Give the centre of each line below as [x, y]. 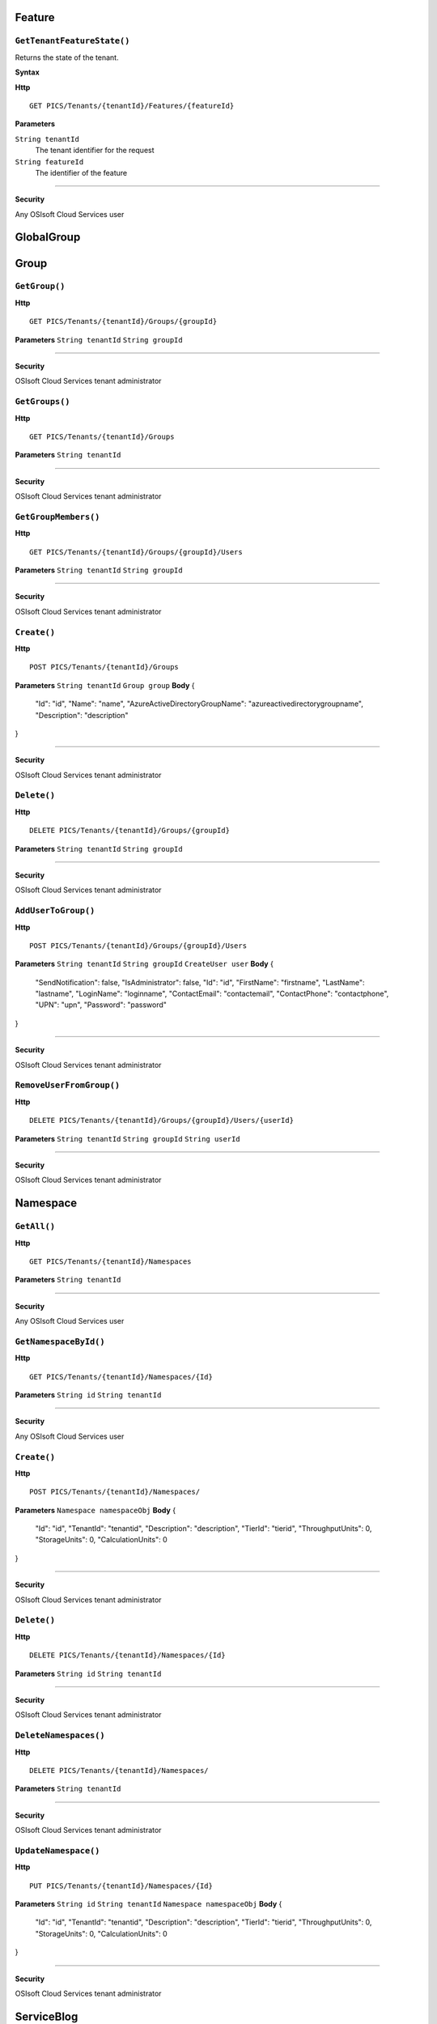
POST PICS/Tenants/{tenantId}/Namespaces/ [115, 1492]
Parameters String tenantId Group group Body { [105, 685]
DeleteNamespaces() [60, 1735]
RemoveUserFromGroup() [68, 1085]
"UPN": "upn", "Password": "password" [101, 1005]
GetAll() [35, 1227]
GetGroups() [42, 402]
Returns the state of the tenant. [67, 57]
